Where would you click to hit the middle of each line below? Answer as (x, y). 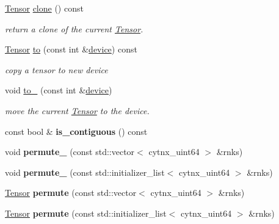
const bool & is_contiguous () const (76, 131)
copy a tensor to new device (56, 69)
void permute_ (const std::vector (70, 152)
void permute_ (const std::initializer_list (85, 172)
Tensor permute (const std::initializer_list (86, 213)
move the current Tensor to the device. (77, 110)
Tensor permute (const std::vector (71, 193)
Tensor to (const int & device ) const (71, 49)
